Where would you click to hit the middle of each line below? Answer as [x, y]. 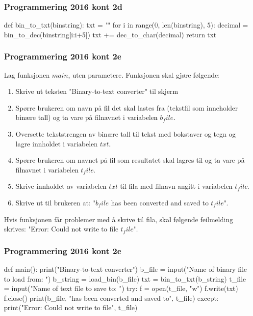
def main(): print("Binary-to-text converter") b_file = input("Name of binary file [126, 269]
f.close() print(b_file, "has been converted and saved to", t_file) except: [111, 298]
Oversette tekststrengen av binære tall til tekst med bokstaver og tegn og [126, 134]
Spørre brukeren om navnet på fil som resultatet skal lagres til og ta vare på [130, 160]
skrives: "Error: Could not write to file [61, 229]
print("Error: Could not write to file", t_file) [71, 307]
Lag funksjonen [27, 74]
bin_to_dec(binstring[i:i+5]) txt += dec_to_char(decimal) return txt [110, 34]
